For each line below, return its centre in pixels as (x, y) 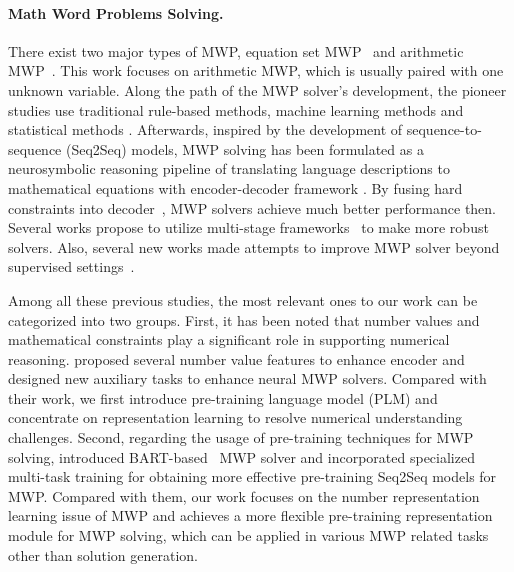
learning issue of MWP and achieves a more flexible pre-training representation (250, 515)
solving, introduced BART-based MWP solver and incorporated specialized (241, 456)
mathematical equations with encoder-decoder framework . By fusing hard (235, 187)
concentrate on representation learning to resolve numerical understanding (235, 417)
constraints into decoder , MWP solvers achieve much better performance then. (252, 207)
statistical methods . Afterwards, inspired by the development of (205, 129)
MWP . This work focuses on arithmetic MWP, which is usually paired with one (256, 70)
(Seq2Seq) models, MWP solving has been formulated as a (245, 148)
